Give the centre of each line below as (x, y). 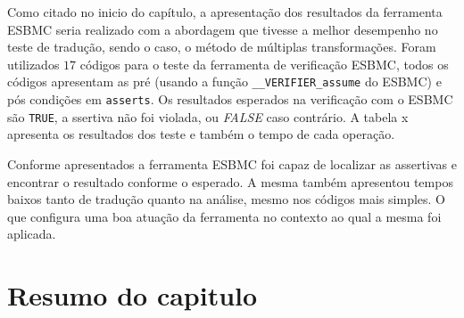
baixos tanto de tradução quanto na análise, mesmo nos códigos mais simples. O (227, 199)
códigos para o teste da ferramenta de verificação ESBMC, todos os (264, 64)
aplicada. (32, 234)
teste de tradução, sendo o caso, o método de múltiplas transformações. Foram (222, 47)
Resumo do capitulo (133, 295)
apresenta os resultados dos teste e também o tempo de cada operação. (201, 134)
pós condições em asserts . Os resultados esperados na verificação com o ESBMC (230, 99)
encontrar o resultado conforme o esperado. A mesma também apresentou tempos (230, 181)
